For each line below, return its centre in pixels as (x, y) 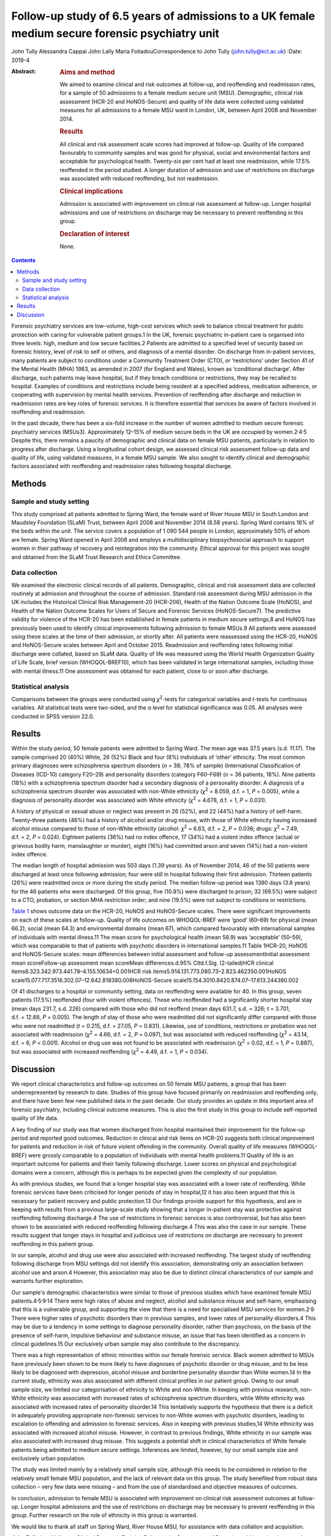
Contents (24, 261)
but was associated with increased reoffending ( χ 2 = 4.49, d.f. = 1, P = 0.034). (110, 1051)
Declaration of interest (95, 233)
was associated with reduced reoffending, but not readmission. (139, 179)
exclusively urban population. (48, 1458)
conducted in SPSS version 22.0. (53, 716)
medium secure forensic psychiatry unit (116, 33)
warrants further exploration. (48, 1281)
